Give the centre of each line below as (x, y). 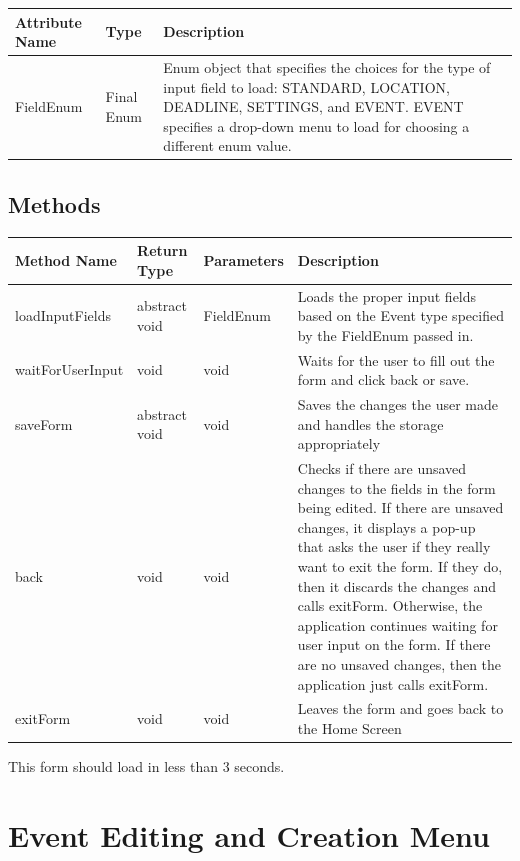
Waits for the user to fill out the (396, 359)
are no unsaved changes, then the (399, 663)
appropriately (339, 443)
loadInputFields (63, 315)
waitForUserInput (69, 369)
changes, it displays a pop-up (386, 526)
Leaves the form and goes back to (400, 708)
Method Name (66, 259)
